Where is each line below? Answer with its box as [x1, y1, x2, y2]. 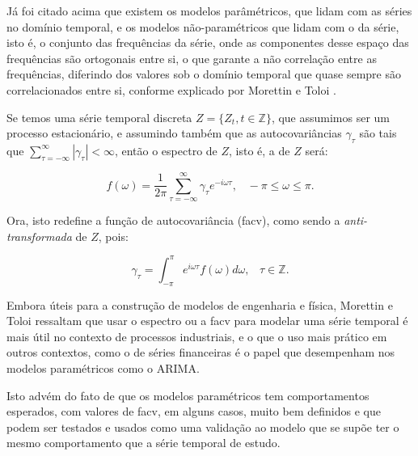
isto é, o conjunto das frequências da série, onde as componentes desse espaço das [6, 34, 409, 51]
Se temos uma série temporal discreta [6, 108, 192, 125]
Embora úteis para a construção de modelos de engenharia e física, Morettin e [6, 296, 393, 313]
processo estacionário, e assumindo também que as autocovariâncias [6, 125, 342, 141]
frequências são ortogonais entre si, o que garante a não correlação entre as [6, 49, 377, 66]
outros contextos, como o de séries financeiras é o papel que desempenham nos [6, 344, 395, 361]
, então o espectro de [114, 141, 217, 158]
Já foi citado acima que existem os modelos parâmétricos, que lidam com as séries [6, 2, 412, 19]
